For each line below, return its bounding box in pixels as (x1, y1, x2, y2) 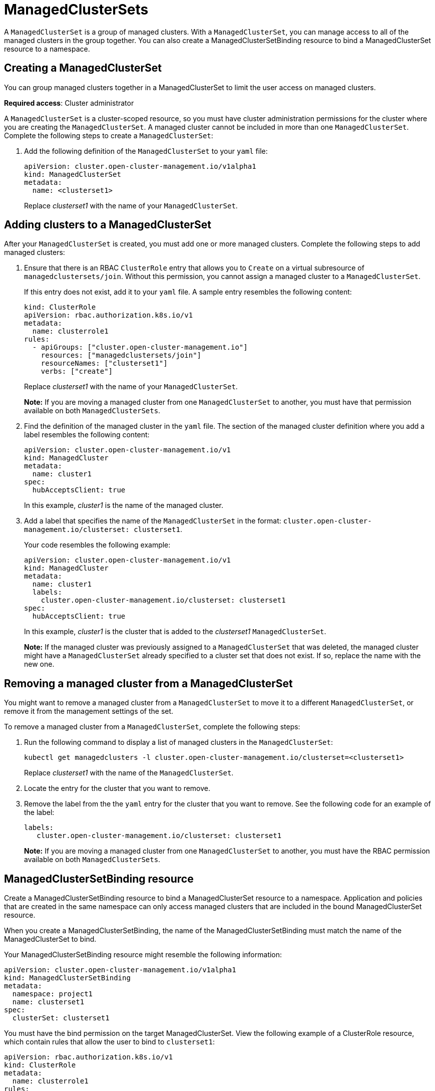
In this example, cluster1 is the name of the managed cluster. (24, 501, 224, 510)
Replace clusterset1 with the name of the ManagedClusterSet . (24, 768, 234, 777)
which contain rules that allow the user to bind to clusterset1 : (4, 1037, 215, 1046)
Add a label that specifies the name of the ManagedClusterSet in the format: (24, 516, 281, 525)
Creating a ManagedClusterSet (4, 62, 162, 75)
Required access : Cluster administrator (4, 98, 134, 107)
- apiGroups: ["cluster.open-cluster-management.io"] (32, 343, 248, 352)
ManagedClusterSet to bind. (4, 935, 97, 944)
